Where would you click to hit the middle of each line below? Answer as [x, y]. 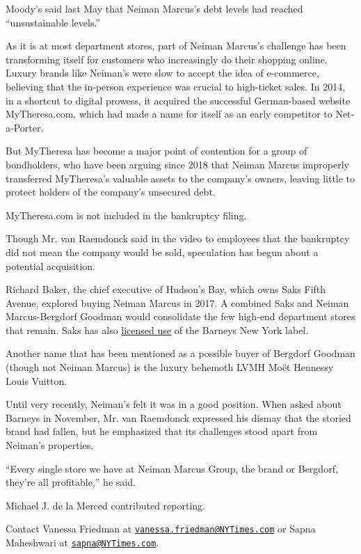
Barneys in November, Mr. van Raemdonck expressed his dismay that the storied [178, 417]
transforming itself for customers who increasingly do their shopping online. [167, 59]
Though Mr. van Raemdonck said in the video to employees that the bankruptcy [178, 238]
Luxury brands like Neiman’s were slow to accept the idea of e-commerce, [162, 73]
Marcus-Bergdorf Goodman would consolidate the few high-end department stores [180, 316]
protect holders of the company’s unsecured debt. [111, 192]
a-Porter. [25, 127]
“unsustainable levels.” [53, 22]
